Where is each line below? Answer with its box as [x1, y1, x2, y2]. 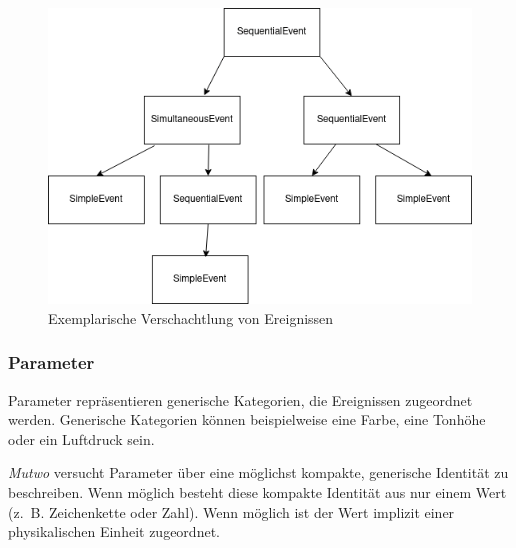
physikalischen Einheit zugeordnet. [8, 521, 220, 542]
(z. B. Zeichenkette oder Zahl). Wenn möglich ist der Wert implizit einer [8, 501, 455, 522]
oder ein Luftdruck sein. [8, 428, 155, 449]
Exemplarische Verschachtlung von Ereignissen [48, 307, 334, 328]
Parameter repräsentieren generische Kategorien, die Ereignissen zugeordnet [8, 389, 473, 410]
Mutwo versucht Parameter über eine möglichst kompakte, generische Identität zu [8, 462, 509, 483]
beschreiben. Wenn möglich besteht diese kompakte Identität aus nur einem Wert [8, 482, 507, 503]
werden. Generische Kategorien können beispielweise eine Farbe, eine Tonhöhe [8, 409, 486, 430]
